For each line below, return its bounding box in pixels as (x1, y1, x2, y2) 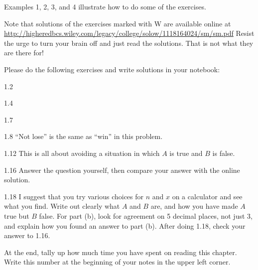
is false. (212, 147, 235, 158)
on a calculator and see (172, 191, 243, 201)
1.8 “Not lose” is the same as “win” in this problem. (4, 131, 163, 141)
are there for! (4, 47, 44, 58)
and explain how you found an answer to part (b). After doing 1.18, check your (4, 220, 246, 231)
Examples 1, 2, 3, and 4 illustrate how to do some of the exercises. (4, 1, 206, 11)
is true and (169, 147, 203, 158)
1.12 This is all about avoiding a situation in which (4, 147, 160, 158)
